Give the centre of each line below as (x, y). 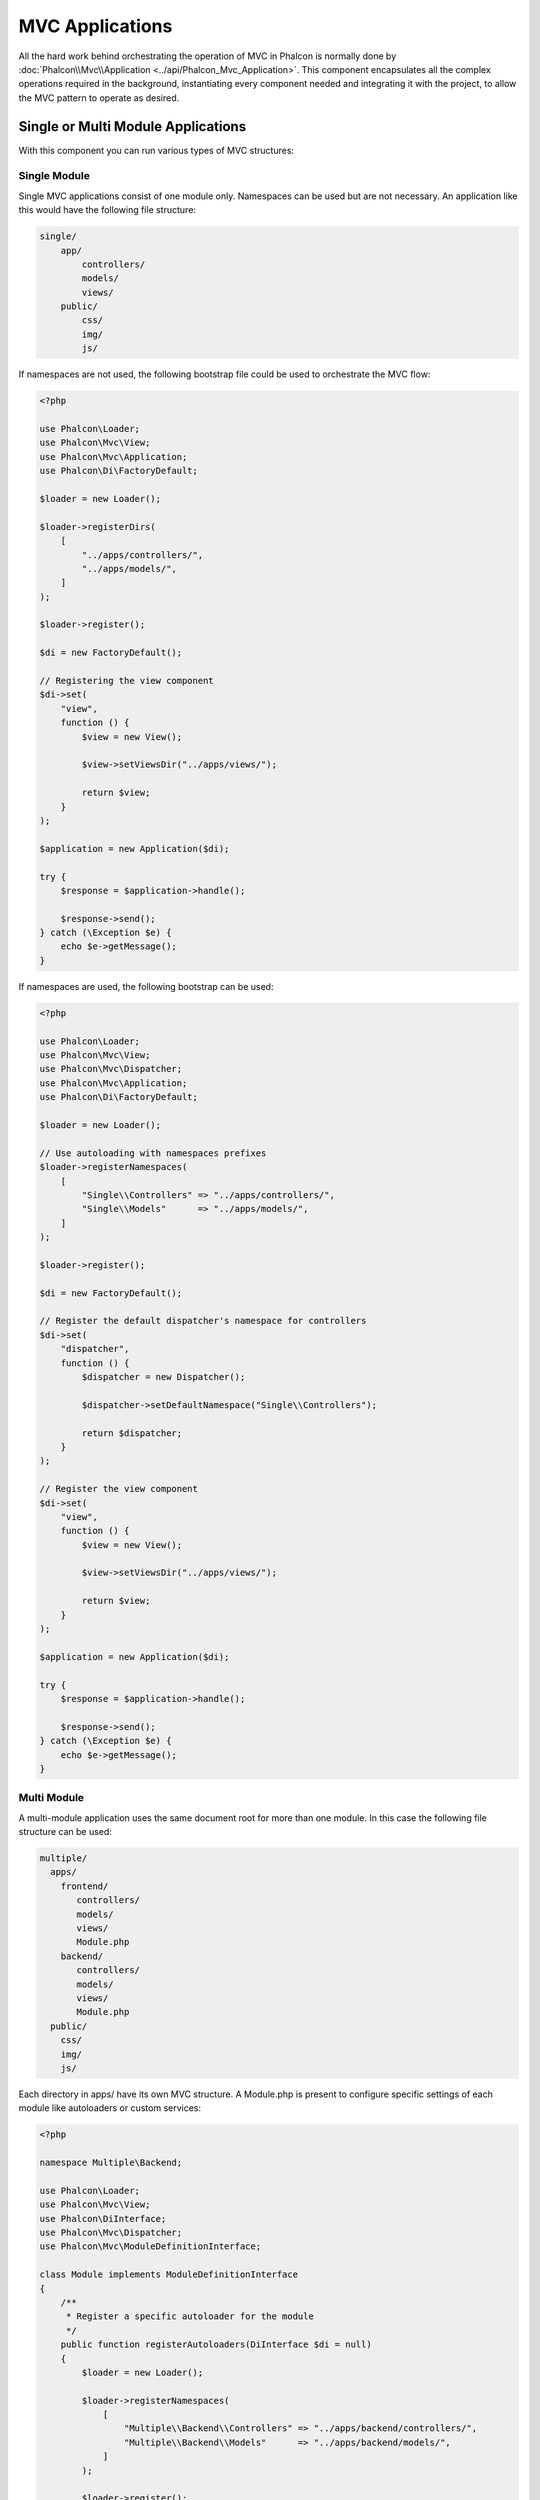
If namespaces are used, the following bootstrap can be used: (146, 986)
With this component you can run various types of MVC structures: (156, 150)
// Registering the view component (126, 681)
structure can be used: (65, 1832)
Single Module (54, 176)
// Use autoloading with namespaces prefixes (153, 1153)
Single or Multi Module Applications (132, 126)
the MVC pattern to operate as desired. (99, 97)
